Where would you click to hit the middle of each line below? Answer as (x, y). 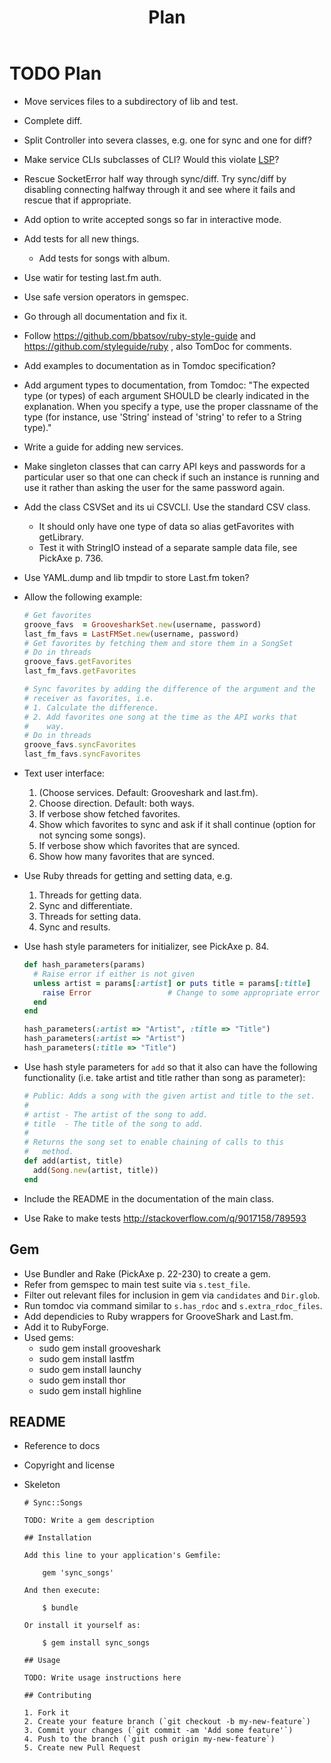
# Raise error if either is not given (114, 974)
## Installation (57, 1538)
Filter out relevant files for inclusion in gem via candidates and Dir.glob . (172, 1295)
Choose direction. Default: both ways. (116, 803)
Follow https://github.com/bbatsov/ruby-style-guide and (139, 335)
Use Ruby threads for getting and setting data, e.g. (128, 876)
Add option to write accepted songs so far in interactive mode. (152, 219)
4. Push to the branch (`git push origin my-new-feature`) (149, 1739)
